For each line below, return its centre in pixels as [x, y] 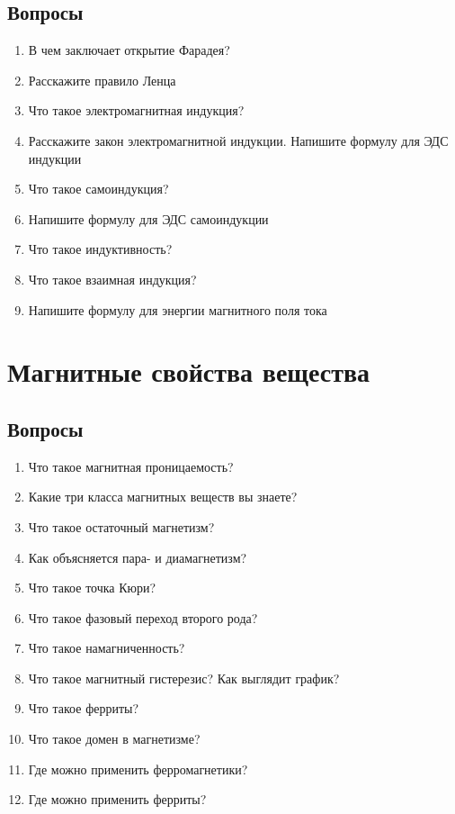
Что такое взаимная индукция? [112, 279]
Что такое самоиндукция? [98, 189]
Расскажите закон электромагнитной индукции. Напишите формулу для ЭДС [238, 140]
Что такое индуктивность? [100, 249]
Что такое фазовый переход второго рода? [143, 617]
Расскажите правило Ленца [102, 80]
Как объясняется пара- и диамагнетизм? [138, 557]
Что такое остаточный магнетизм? [121, 526]
